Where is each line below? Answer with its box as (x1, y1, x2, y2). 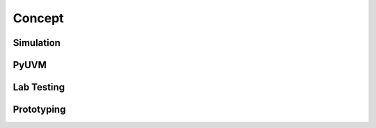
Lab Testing (13, 81, 65, 93)
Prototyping (13, 104, 66, 115)
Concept (13, 10, 64, 26)
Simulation (13, 37, 61, 49)
